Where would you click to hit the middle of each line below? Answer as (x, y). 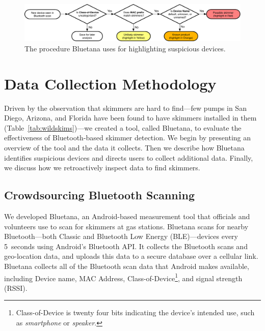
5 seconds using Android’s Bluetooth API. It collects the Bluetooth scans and (126, 246)
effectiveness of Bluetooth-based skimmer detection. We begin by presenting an (128, 138)
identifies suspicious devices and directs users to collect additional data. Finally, (129, 157)
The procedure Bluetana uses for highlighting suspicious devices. (125, 48)
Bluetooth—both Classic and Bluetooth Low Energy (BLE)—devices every (121, 236)
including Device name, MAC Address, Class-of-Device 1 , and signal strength (123, 277)
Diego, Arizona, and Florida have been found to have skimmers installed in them (130, 118)
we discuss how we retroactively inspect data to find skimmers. (102, 168)
